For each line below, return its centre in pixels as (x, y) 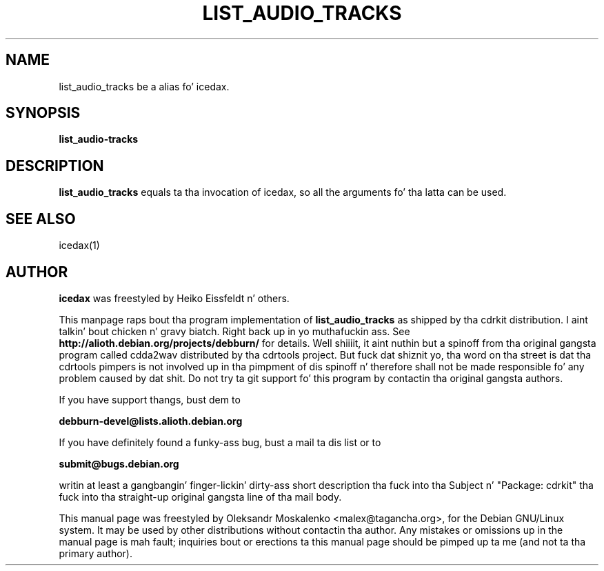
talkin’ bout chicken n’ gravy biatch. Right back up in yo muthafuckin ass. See (234, 331)
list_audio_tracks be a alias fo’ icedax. (144, 86)
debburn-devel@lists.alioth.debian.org (151, 421)
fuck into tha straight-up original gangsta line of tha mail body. (200, 497)
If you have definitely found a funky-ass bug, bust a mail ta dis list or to (220, 442)
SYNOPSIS (43, 113)
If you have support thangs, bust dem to (150, 399)
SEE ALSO (41, 219)
